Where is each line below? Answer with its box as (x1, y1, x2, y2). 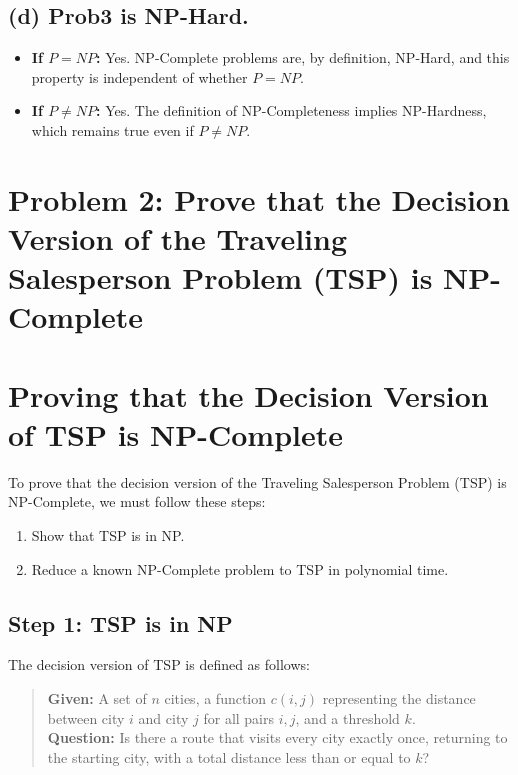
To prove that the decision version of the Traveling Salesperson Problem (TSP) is (8, 471, 507, 492)
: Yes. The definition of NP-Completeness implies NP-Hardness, (96, 100, 487, 121)
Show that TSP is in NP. (31, 525, 185, 546)
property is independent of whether (31, 66, 248, 87)
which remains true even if (31, 119, 194, 140)
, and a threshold (295, 707, 400, 728)
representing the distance (322, 688, 476, 708)
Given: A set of (47, 688, 147, 708)
